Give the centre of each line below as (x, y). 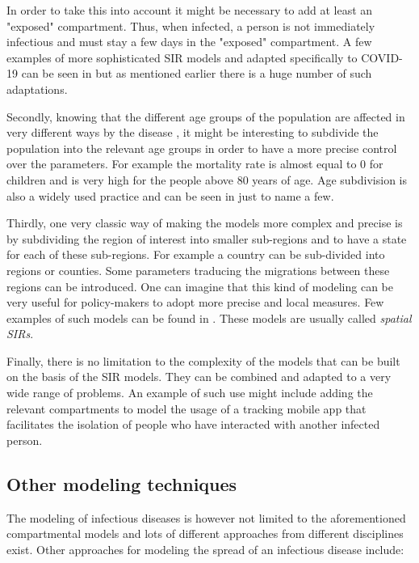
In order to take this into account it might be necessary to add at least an (190, 10)
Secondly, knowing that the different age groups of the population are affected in (206, 116)
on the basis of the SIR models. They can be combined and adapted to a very (199, 377)
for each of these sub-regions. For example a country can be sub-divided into (196, 254)
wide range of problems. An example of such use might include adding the (190, 393)
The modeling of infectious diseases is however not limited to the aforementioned (206, 517)
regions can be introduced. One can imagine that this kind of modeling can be (200, 286)
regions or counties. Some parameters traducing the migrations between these (198, 270)
